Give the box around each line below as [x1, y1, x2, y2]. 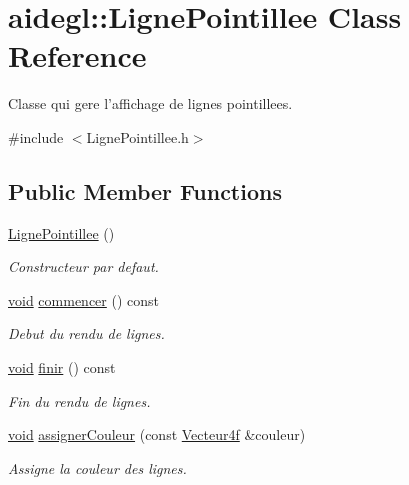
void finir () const [8, 357, 116, 378]
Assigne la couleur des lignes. [8, 457, 187, 478]
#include [8, 126, 64, 147]
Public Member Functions [8, 175, 282, 206]
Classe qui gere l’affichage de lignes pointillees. [8, 93, 293, 114]
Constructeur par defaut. [8, 256, 159, 277]
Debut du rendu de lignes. [8, 323, 165, 344]
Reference [8, 35, 147, 76]
